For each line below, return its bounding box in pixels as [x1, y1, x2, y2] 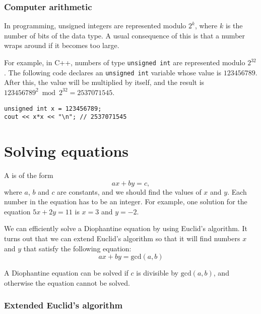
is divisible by [136, 267, 179, 278]
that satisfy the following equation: [23, 243, 132, 253]
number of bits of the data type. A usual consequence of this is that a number [4, 30, 245, 40]
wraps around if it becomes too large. [4, 40, 119, 51]
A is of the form [4, 169, 53, 180]
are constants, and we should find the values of [57, 186, 202, 197]
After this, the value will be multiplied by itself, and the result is [4, 77, 205, 87]
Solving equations [4, 141, 129, 161]
